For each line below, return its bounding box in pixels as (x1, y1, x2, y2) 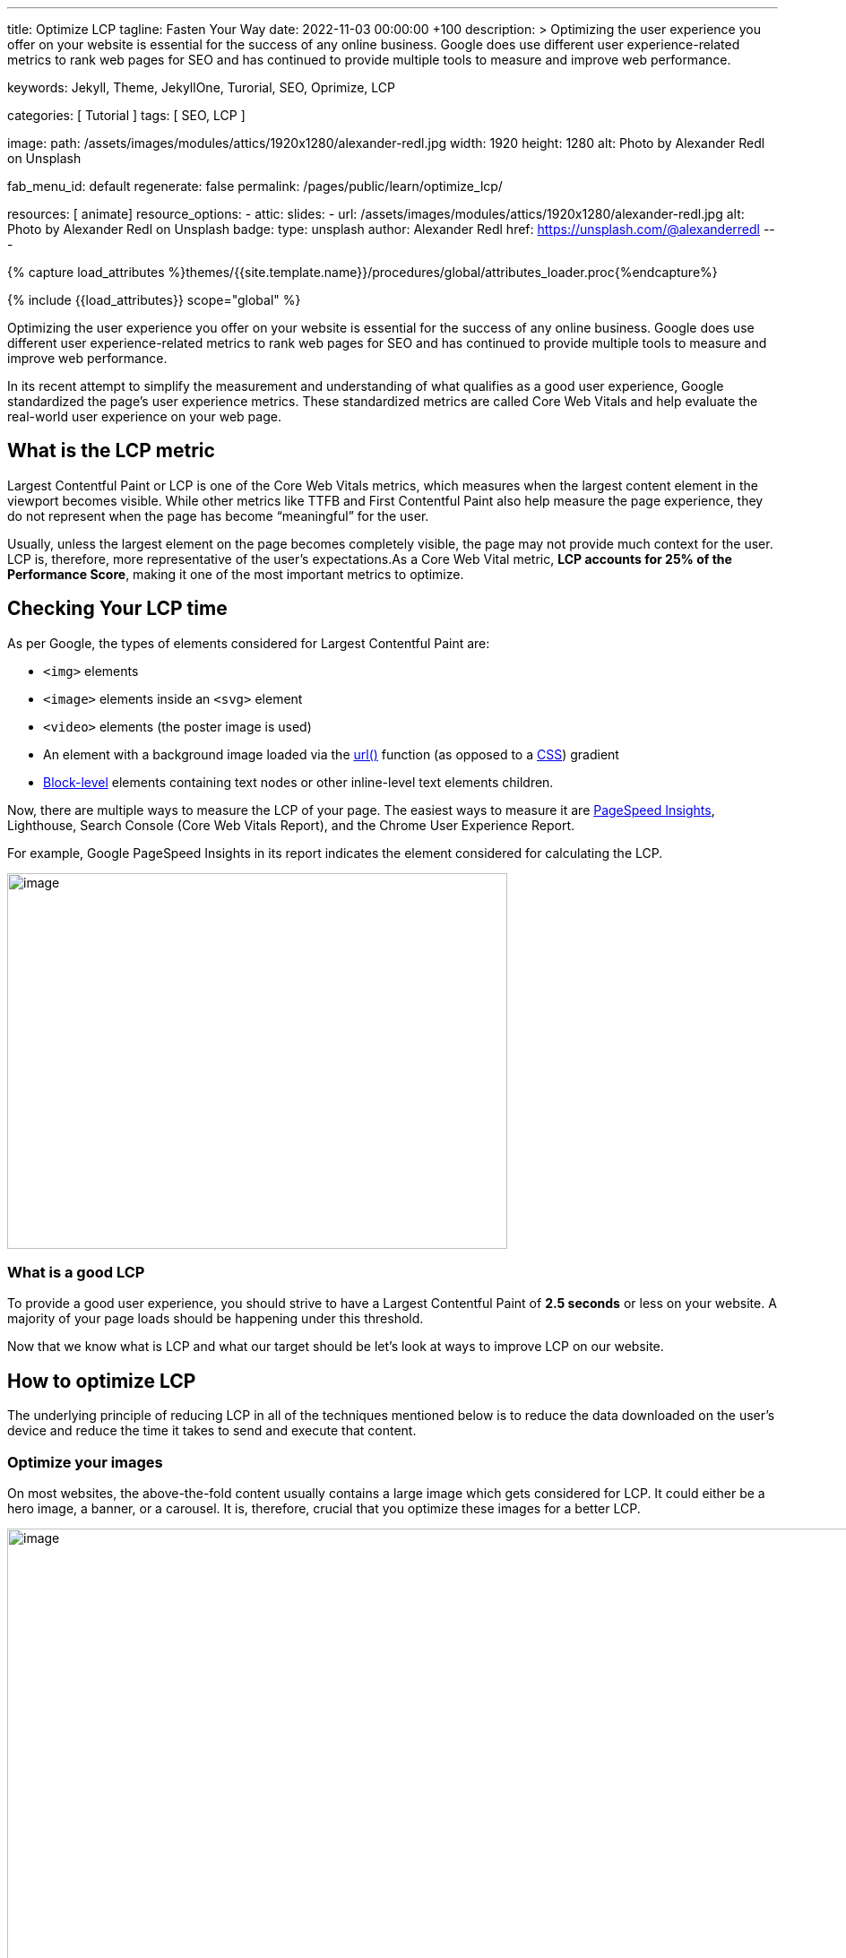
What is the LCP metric (7, 439, 215, 463)
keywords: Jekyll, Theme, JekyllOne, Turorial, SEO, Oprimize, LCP (7, 80, 396, 95)
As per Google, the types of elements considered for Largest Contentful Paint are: (7, 635, 490, 651)
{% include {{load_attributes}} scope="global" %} (7, 292, 301, 308)
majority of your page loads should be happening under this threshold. (7, 1311, 424, 1327)
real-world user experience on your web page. (7, 409, 281, 424)
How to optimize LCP (7, 1369, 196, 1392)
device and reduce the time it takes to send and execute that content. (7, 1423, 417, 1439)
